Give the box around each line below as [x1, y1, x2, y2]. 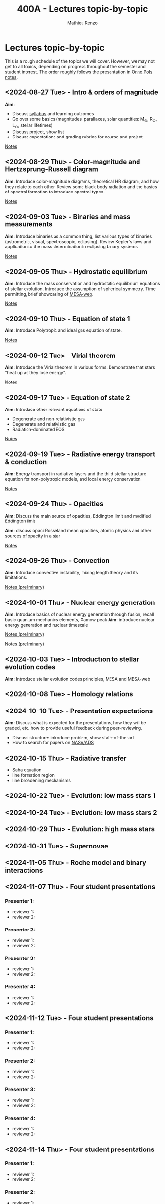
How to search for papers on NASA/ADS [12, 740, 94, 746]
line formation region [12, 772, 55, 778]
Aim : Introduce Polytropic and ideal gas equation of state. [5, 328, 122, 333]
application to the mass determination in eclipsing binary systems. [5, 244, 139, 249]
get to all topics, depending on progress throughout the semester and [5, 63, 146, 69]
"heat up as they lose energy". [5, 370, 66, 376]
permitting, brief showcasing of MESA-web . [5, 291, 94, 297]
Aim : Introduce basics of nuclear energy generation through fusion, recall [5, 611, 154, 617]
